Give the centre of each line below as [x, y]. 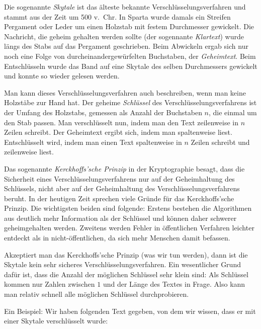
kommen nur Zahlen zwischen [50, 284]
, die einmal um [233, 112]
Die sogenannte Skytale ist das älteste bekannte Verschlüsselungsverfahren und [125, 7]
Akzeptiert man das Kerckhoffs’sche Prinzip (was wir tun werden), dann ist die [126, 254]
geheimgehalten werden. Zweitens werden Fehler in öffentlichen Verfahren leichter [129, 228]
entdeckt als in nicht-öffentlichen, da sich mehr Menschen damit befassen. [117, 238]
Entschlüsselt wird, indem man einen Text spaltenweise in [93, 142]
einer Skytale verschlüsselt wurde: [56, 321]
